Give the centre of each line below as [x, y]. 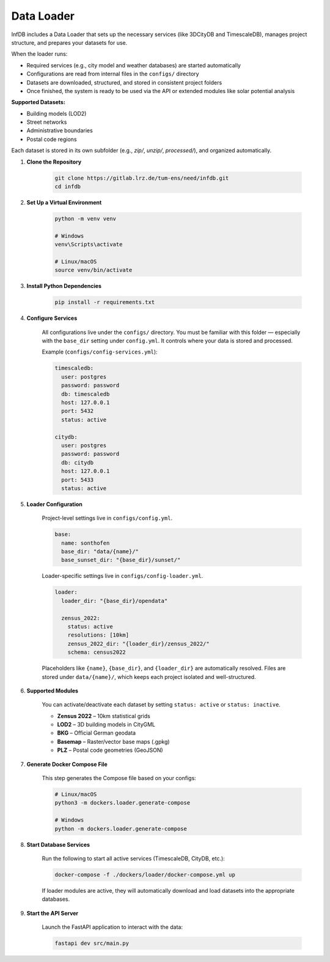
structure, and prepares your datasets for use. [69, 42]
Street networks [47, 122]
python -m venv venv [85, 218]
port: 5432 [78, 411]
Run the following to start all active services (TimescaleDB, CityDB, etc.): [134, 858]
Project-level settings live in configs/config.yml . [107, 518]
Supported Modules [53, 691]
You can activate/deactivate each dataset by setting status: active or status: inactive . [161, 705]
